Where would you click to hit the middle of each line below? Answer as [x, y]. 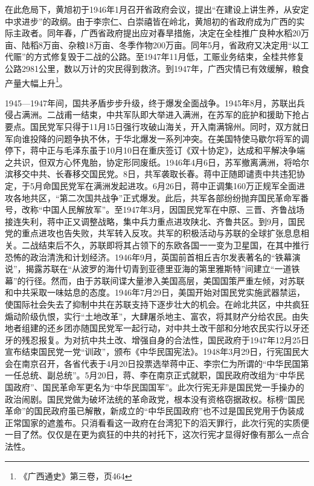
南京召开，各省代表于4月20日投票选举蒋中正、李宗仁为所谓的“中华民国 [161, 363]
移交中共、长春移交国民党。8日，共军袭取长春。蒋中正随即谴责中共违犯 [155, 174]
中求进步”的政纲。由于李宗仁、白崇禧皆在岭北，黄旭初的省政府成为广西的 [151, 21]
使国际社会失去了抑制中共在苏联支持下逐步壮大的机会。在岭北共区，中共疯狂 [157, 304]
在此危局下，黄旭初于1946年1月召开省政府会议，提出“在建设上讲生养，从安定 [157, 9]
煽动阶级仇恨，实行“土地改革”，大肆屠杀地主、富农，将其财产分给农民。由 [153, 316]
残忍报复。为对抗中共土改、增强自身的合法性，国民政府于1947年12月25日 [165, 339]
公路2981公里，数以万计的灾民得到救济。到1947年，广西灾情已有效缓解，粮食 [157, 68]
